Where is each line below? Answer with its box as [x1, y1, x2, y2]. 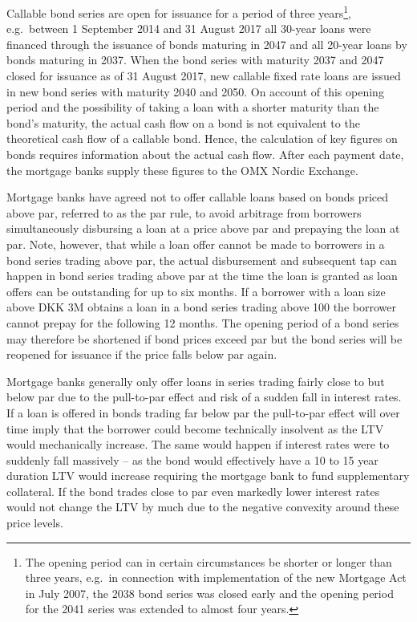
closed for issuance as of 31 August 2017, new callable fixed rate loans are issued [6, 67, 401, 84]
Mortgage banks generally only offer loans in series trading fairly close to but [6, 372, 385, 389]
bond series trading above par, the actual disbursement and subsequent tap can [6, 251, 397, 268]
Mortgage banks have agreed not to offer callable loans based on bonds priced [6, 189, 389, 205]
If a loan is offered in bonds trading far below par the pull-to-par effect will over [6, 404, 400, 421]
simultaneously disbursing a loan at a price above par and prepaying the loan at [6, 220, 400, 237]
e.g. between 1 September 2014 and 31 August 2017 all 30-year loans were [6, 20, 371, 37]
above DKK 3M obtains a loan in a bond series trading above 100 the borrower [6, 299, 396, 315]
